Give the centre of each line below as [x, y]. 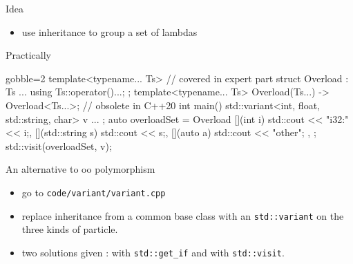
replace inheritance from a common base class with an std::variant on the [183, 215]
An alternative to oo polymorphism [80, 169]
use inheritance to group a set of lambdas [109, 31]
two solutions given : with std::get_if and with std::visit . [153, 252]
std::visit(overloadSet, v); [59, 145]
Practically [28, 55]
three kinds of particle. [70, 229]
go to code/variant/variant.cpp [94, 192]
